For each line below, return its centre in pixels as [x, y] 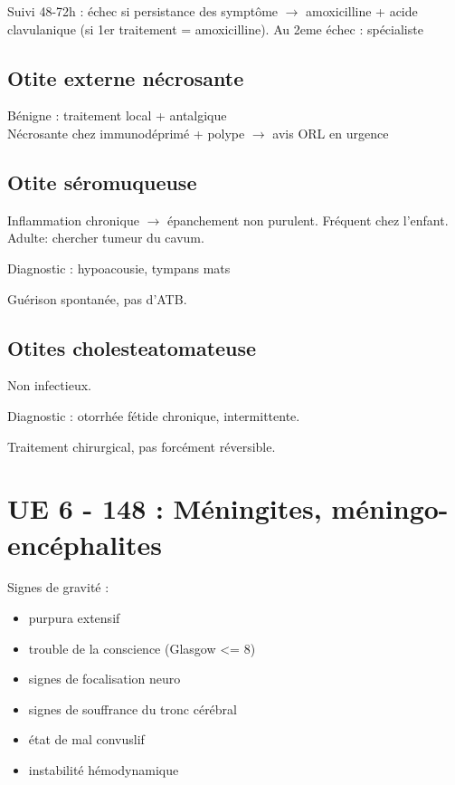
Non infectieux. [49, 385]
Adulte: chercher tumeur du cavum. [106, 238]
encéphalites [85, 544]
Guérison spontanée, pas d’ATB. [97, 298]
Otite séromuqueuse [102, 182]
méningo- [390, 508]
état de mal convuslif [86, 739]
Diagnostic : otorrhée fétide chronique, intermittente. [154, 415]
